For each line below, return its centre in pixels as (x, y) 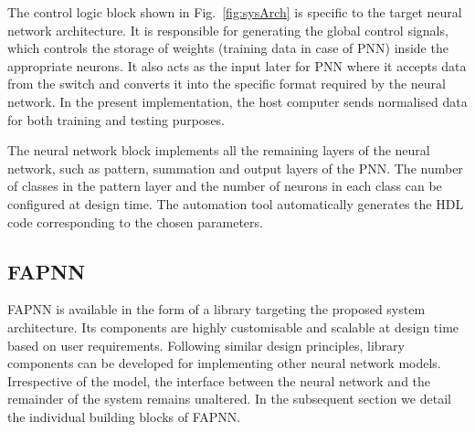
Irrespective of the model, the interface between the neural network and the (219, 380)
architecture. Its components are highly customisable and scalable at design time (233, 327)
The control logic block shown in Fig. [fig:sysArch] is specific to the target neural (235, 12)
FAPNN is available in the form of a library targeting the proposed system (216, 309)
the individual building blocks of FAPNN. (124, 416)
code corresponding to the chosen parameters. (135, 221)
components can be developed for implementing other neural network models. (224, 363)
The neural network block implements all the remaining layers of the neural (219, 150)
